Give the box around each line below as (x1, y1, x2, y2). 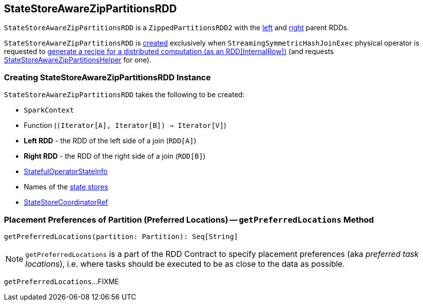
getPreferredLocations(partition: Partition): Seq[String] (4, 232, 239, 241)
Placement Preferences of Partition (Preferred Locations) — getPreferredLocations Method (4, 214, 374, 225)
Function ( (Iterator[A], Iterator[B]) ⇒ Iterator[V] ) (24, 121, 227, 130)
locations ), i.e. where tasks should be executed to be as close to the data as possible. (25, 258, 345, 269)
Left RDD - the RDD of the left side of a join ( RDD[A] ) (24, 136, 196, 145)
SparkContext (24, 106, 74, 115)
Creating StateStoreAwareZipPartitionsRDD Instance (4, 72, 211, 82)
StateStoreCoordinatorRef (24, 198, 108, 207)
